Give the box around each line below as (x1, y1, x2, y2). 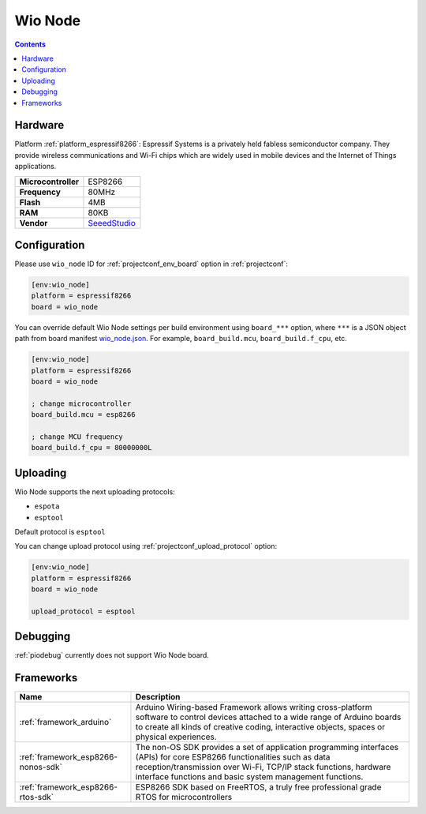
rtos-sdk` (19, 792, 54, 803)
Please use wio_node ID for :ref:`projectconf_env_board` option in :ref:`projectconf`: (14, 259, 288, 268)
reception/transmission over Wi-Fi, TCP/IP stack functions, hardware (135, 762, 391, 773)
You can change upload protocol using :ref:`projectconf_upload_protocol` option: (14, 542, 278, 551)
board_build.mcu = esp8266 (31, 411, 136, 419)
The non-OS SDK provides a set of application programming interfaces (135, 742, 398, 753)
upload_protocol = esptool (31, 606, 136, 616)
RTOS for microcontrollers (135, 792, 233, 803)
